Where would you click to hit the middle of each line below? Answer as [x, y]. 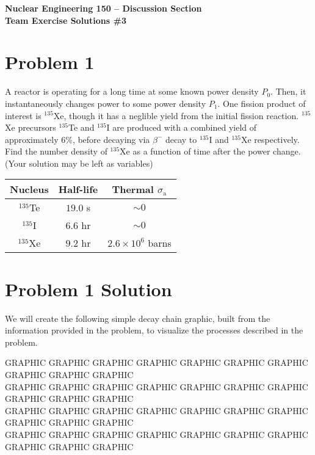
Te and [81, 127]
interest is [23, 115]
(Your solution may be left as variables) [79, 163]
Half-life [78, 189]
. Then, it [288, 91]
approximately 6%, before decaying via [78, 139]
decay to [181, 139]
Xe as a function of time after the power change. [210, 151]
